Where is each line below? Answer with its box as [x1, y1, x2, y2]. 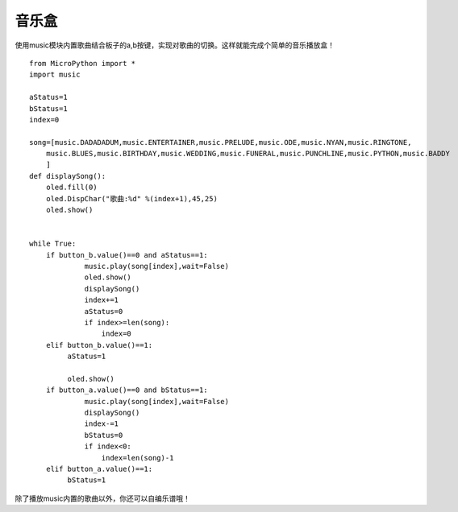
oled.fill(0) [45, 183, 98, 192]
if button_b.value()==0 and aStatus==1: [45, 250, 209, 259]
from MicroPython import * [29, 59, 136, 68]
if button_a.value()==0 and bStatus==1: [45, 386, 209, 394]
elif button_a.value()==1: [45, 465, 153, 473]
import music [29, 70, 81, 80]
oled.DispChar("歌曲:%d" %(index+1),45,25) [45, 194, 218, 203]
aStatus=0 [84, 307, 123, 316]
